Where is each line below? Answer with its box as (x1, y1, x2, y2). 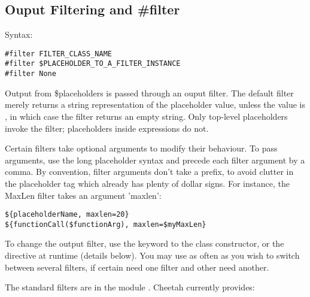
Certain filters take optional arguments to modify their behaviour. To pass (5, 142, 278, 154)
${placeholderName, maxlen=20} (5, 210, 129, 219)
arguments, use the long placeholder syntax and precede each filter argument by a (5, 153, 305, 166)
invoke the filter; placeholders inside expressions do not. (5, 122, 209, 134)
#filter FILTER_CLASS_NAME (5, 49, 112, 58)
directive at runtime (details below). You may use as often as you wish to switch (5, 249, 300, 262)
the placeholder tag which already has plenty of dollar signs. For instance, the (5, 177, 290, 189)
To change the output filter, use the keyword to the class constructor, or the (5, 237, 284, 250)
